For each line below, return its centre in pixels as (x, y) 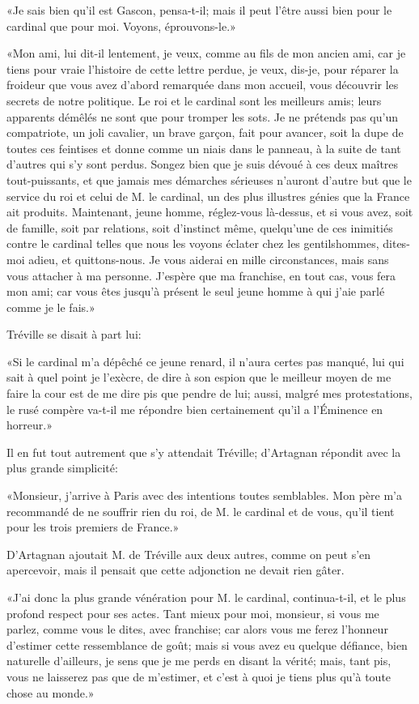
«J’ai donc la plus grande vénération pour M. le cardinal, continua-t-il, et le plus (206, 597)
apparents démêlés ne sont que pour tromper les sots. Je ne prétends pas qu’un (202, 116)
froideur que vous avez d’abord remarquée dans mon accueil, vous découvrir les (203, 85)
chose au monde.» (51, 692)
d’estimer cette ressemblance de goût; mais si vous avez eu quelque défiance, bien (207, 644)
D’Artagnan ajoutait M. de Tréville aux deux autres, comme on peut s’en (189, 554)
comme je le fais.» (51, 307)
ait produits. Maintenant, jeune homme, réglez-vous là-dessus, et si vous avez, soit (210, 212)
